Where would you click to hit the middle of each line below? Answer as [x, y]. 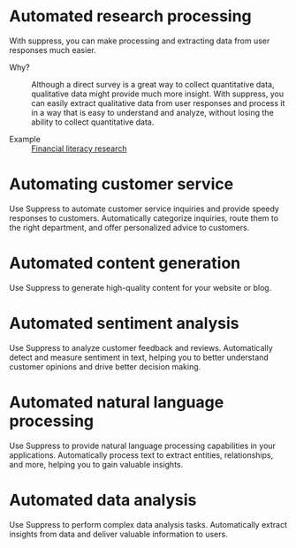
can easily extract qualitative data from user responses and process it [158, 103]
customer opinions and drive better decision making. [105, 366]
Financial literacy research [79, 148]
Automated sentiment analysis [125, 323]
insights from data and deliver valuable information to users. [118, 534]
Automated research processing [130, 16]
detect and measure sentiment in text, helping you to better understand [139, 357]
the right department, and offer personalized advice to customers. [129, 227]
